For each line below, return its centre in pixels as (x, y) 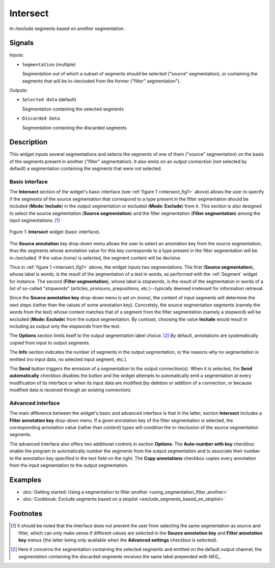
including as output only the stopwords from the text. (65, 326)
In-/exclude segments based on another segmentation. (67, 29)
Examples (25, 480)
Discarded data (41, 119)
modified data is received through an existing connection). (71, 390)
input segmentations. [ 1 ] (35, 220)
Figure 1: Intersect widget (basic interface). (55, 232)
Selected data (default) (49, 100)
